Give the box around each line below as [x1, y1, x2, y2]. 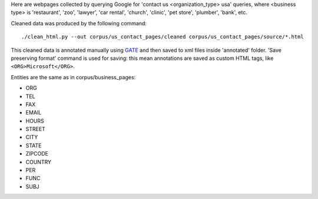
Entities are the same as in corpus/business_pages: [11, 73, 136, 80]
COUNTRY [25, 158, 52, 166]
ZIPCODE [25, 150, 48, 157]
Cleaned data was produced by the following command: [11, 19, 147, 26]
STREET [25, 126, 45, 133]
